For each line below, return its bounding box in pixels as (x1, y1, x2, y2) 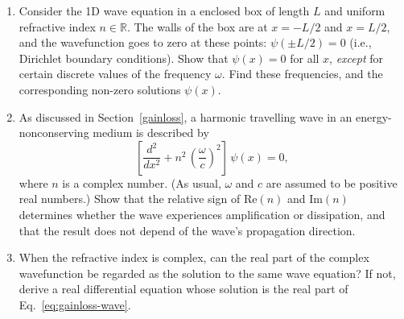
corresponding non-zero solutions (19, 81, 181, 97)
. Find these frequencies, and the (221, 65, 383, 82)
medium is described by (93, 124, 209, 141)
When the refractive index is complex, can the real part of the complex (19, 249, 369, 266)
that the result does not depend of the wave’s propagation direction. (19, 222, 356, 238)
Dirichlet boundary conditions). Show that (19, 49, 229, 66)
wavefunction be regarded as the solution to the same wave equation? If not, (19, 264, 396, 281)
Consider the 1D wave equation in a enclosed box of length (19, 2, 310, 19)
